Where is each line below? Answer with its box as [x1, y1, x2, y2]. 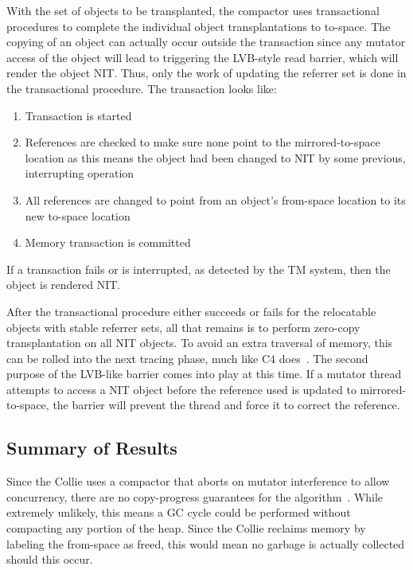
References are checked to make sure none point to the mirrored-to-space [25, 134, 380, 150]
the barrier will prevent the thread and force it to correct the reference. [53, 396, 400, 413]
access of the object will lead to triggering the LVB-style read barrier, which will [6, 49, 399, 65]
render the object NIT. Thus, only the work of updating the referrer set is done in [6, 64, 407, 81]
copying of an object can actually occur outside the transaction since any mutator [6, 33, 406, 50]
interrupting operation [25, 165, 134, 182]
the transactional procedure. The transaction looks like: [6, 80, 277, 96]
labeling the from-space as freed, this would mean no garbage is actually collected [6, 535, 405, 552]
